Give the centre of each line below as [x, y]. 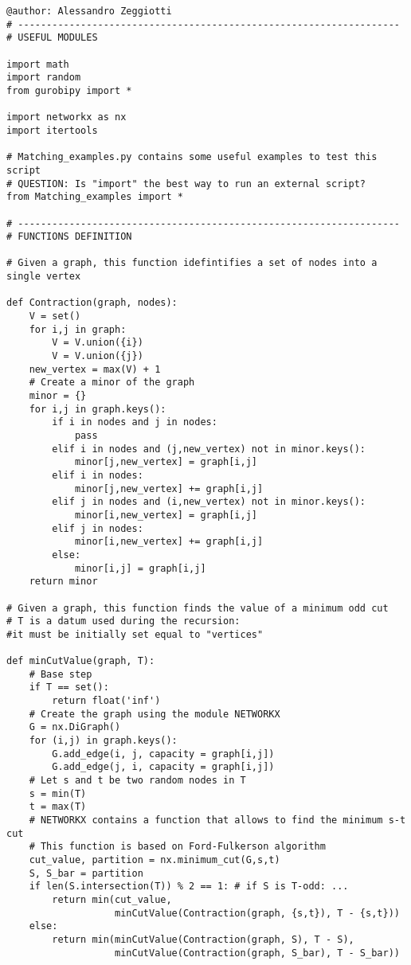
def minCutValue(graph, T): [81, 661]
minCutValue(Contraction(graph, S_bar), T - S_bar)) [257, 953]
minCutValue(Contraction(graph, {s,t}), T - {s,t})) [257, 913]
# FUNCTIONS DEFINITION [69, 237]
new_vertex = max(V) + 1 [95, 369]
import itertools [52, 130]
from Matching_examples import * [95, 197]
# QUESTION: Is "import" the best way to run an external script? [186, 184]
